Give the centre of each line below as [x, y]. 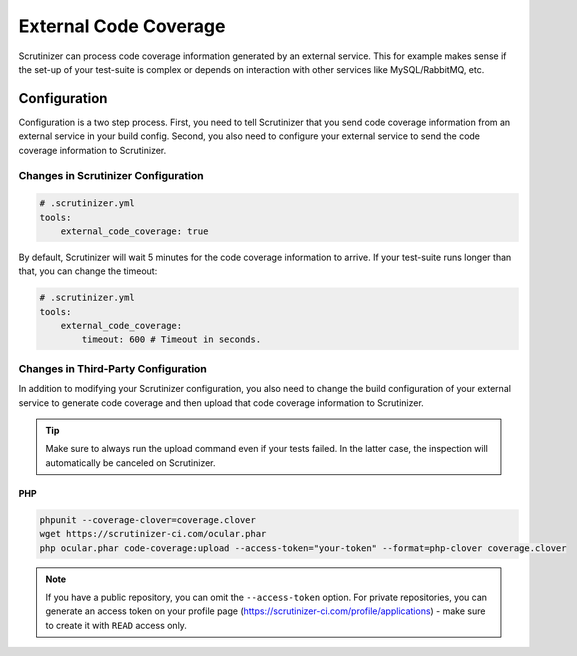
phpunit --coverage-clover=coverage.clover [148, 519]
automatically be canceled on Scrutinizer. [130, 462]
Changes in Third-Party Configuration [112, 368]
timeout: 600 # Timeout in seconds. [171, 339]
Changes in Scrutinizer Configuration [111, 176]
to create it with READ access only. [116, 625]
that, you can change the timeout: [88, 271]
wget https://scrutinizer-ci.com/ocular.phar [153, 534]
